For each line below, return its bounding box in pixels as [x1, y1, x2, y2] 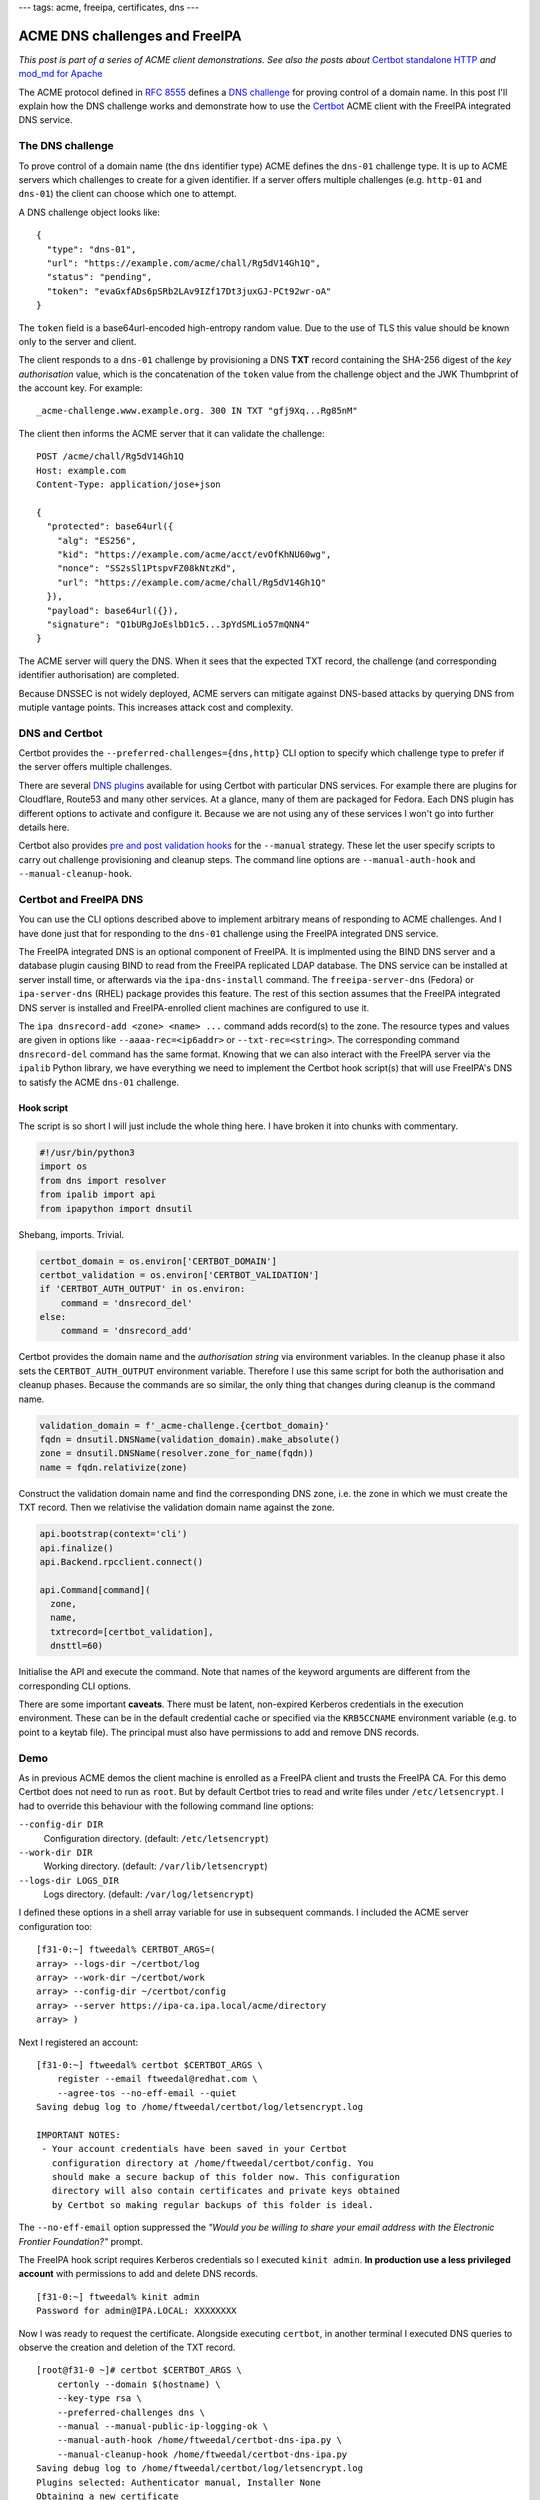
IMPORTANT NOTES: [36, 2129, 121, 2140]
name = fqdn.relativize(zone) [39, 1461, 188, 1473]
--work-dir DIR [18, 1846, 94, 1858]
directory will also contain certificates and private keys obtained [51, 2185, 400, 2197]
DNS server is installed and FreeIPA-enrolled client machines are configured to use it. [18, 1001, 370, 1014]
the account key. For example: [18, 382, 143, 394]
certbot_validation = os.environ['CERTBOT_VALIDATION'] [39, 1269, 320, 1280]
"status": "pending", [46, 271, 153, 283]
